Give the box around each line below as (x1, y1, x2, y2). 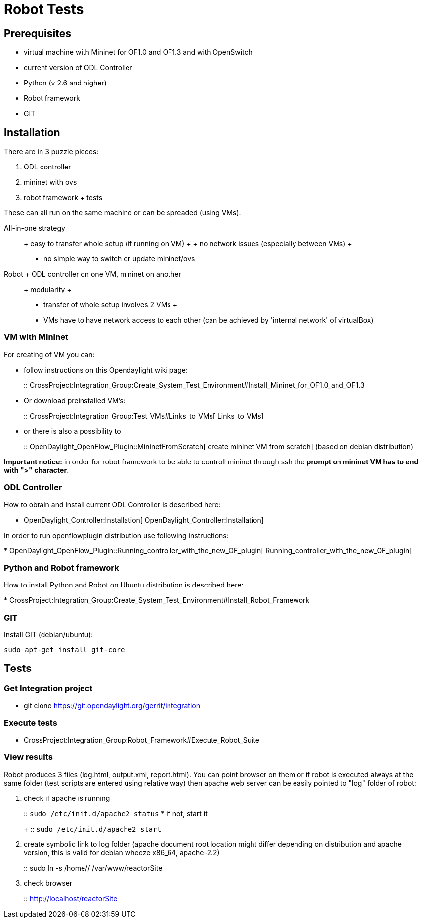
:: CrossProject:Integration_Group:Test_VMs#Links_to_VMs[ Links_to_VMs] (24, 411, 264, 420)
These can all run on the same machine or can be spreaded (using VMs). (4, 209, 241, 217)
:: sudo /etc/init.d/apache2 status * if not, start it (24, 809, 208, 818)
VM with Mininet (4, 332, 68, 342)
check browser (24, 879, 73, 887)
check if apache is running (24, 794, 110, 802)
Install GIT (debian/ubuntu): (4, 630, 93, 639)
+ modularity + (24, 285, 72, 294)
